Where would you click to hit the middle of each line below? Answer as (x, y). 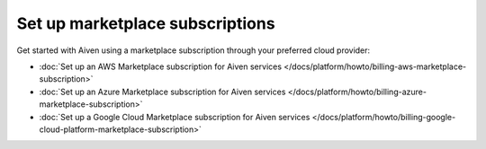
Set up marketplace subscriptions (146, 23)
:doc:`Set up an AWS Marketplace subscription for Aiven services (161, 66)
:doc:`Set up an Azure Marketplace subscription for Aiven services (162, 92)
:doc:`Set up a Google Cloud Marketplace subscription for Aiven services (175, 117)
